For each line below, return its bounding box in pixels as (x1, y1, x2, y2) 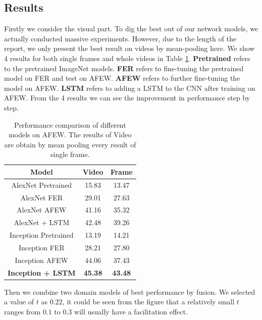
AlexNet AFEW (17, 204, 67, 215)
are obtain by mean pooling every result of (4, 139, 136, 149)
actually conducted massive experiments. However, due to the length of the (4, 33, 236, 43)
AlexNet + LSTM (14, 217, 70, 228)
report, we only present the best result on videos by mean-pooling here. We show (4, 43, 255, 54)
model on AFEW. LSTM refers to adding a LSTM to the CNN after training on (4, 82, 255, 93)
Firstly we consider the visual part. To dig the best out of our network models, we (4, 23, 258, 34)
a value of (4, 296, 34, 307)
